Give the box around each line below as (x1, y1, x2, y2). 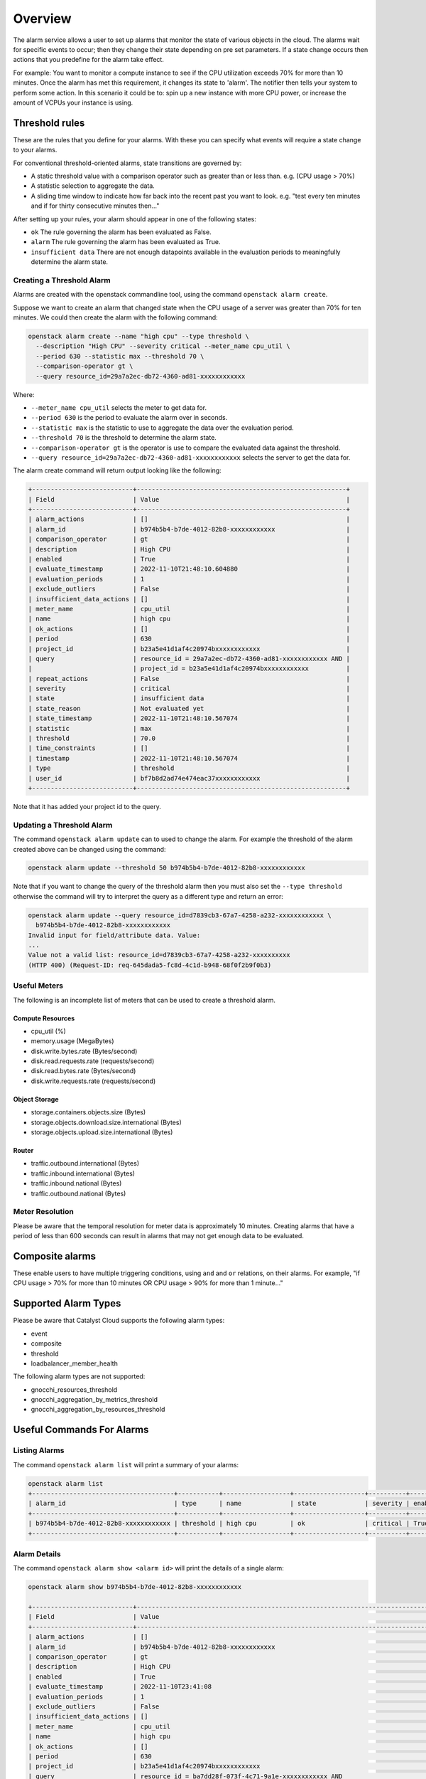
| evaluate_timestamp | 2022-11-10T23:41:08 (28, 1683, 212, 1691)
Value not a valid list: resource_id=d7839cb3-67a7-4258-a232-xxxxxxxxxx (28, 951, 290, 959)
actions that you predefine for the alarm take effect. (13, 56, 165, 64)
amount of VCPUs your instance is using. (13, 98, 133, 107)
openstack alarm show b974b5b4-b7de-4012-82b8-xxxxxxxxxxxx (28, 1583, 242, 1591)
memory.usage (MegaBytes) (31, 1037, 114, 1045)
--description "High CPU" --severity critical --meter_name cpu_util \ (35, 342, 290, 350)
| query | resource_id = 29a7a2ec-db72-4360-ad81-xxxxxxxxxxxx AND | (28, 655, 351, 662)
